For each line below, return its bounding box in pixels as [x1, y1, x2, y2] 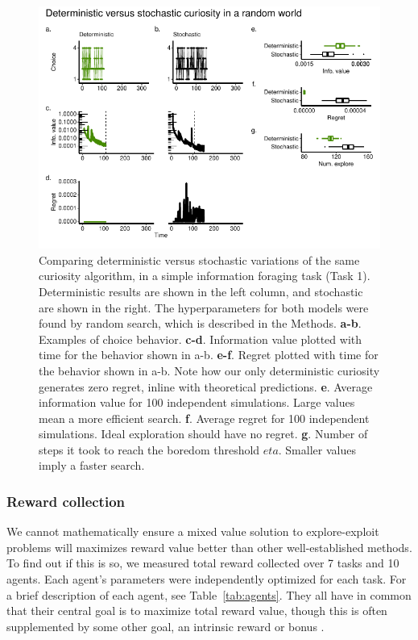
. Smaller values [278, 441, 356, 458]
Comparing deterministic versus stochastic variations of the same [39, 251, 360, 268]
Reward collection [6, 491, 126, 511]
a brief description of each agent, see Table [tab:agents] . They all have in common [6, 586, 412, 603]
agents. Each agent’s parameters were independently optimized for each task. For [6, 571, 407, 588]
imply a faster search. [39, 457, 145, 474]
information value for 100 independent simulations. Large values [39, 394, 355, 411]
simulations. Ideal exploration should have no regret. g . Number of [39, 425, 368, 442]
